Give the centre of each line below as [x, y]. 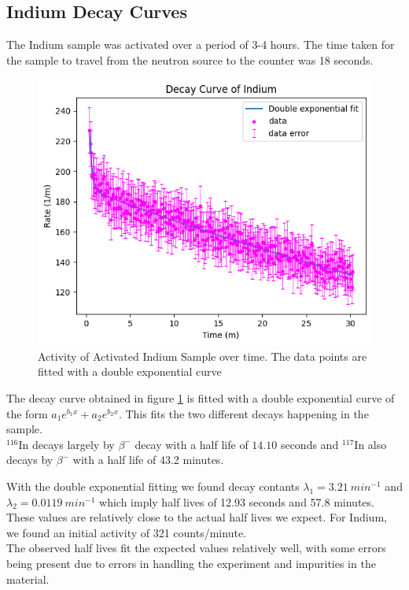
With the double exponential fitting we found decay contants [153, 486]
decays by [30, 460]
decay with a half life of [192, 444]
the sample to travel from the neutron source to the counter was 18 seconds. [190, 59]
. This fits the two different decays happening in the [243, 413]
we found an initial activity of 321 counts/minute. [126, 532]
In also [370, 444]
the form [27, 413]
